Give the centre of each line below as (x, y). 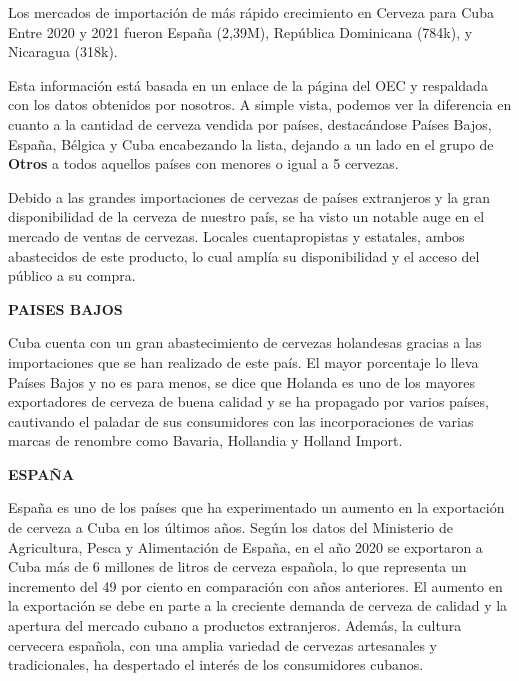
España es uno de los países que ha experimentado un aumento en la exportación (256, 507)
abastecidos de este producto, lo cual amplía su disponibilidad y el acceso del (244, 255)
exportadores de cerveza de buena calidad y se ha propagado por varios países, (248, 401)
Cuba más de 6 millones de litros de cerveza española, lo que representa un (237, 566)
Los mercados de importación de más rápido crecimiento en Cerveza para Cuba (251, 12)
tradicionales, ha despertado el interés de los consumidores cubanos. (216, 664)
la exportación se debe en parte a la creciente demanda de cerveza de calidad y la (258, 605)
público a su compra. (72, 275)
